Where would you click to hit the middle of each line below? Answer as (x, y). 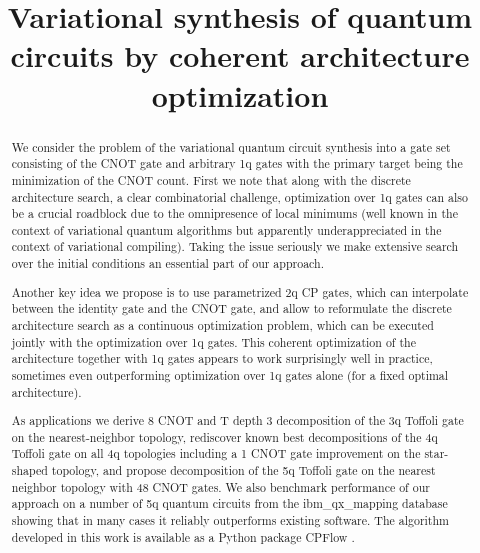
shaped (29, 470)
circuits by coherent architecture (240, 55)
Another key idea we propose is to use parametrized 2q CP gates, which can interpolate (240, 291)
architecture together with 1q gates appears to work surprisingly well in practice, (222, 358)
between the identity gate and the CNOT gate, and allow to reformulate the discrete (231, 308)
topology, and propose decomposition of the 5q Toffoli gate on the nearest (243, 470)
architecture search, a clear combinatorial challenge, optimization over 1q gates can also (239, 196)
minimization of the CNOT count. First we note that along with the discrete (211, 179)
